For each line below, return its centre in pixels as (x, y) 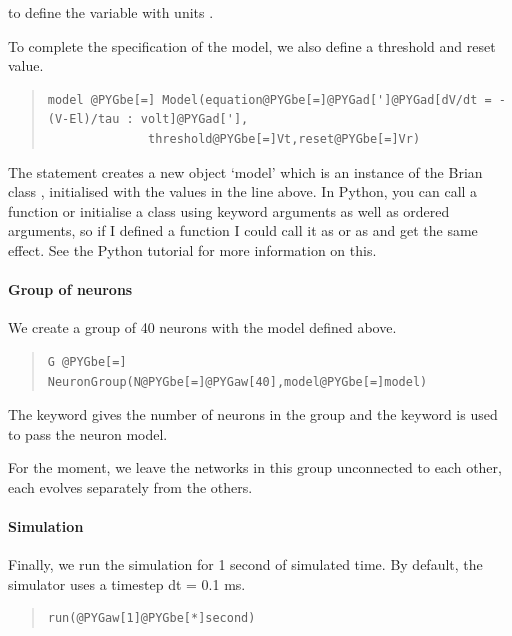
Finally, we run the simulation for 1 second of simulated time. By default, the (245, 564)
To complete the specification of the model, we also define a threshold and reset (252, 45)
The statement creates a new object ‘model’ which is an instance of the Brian (245, 171)
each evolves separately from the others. (130, 486)
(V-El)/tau (83, 119)
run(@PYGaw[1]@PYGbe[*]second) (151, 618)
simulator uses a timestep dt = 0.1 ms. (127, 583)
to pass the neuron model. (88, 433)
